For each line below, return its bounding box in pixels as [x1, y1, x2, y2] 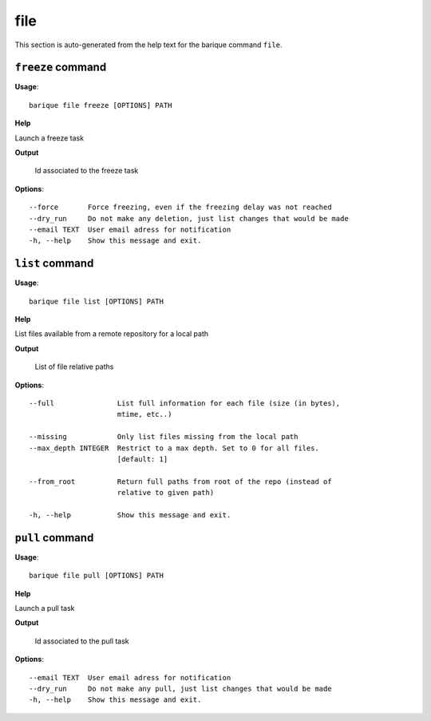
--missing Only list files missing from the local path [29, 432, 299, 442]
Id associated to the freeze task [34, 166, 139, 176]
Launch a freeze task [14, 133, 84, 143]
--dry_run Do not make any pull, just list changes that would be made [29, 683, 332, 693]
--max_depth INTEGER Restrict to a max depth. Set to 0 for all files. [29, 443, 319, 453]
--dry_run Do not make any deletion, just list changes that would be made [29, 214, 349, 223]
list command [14, 256, 94, 271]
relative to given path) [117, 488, 215, 497]
